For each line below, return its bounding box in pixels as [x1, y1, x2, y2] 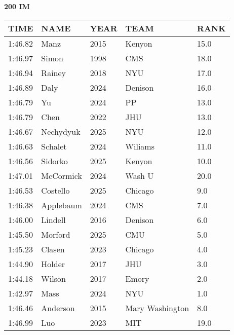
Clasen [41, 243, 65, 255]
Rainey [41, 66, 66, 79]
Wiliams [125, 140, 154, 152]
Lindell [41, 213, 66, 226]
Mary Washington [125, 302, 189, 314]
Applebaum [41, 199, 82, 211]
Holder [41, 257, 65, 270]
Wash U [125, 169, 154, 181]
